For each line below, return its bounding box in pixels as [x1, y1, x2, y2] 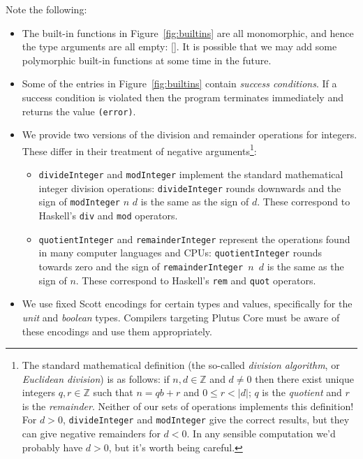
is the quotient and [262, 385, 342, 400]
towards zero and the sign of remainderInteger [38, 259, 244, 273]
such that [93, 385, 133, 400]
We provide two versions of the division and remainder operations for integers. [22, 127, 357, 142]
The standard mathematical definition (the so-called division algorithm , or [22, 358, 340, 372]
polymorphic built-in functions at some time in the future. [22, 52, 272, 67]
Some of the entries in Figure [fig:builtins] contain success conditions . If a [22, 76, 337, 91]
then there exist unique [255, 371, 354, 386]
